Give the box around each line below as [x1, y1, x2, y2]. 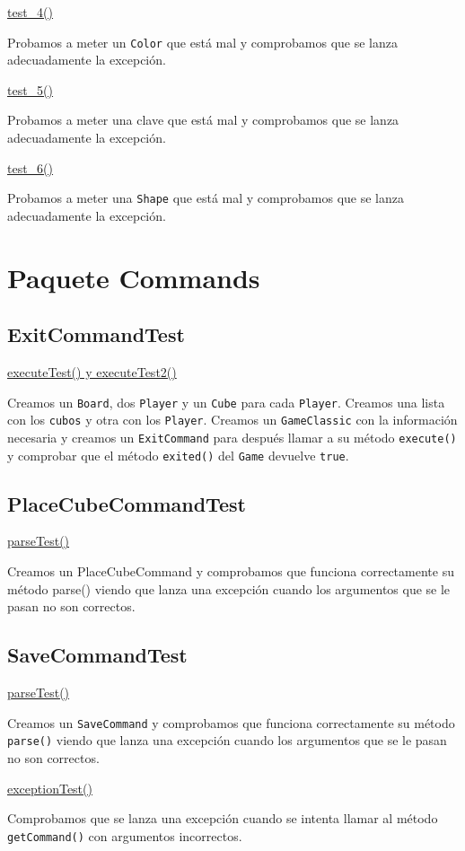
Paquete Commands [7, 259, 260, 295]
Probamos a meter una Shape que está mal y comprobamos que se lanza [7, 189, 404, 207]
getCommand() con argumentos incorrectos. [7, 826, 242, 845]
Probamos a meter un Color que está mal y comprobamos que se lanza [7, 32, 398, 51]
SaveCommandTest [7, 641, 188, 669]
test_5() [7, 80, 54, 99]
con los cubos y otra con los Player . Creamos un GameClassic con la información [7, 410, 458, 429]
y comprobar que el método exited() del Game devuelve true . [7, 445, 349, 464]
